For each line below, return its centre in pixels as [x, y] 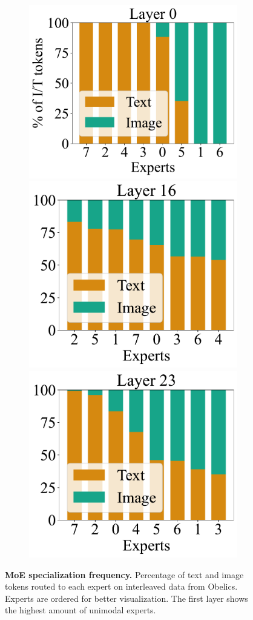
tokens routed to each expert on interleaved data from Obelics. [121, 586]
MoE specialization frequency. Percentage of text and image [124, 574]
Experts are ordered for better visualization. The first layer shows [126, 598]
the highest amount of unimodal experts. [80, 610]
